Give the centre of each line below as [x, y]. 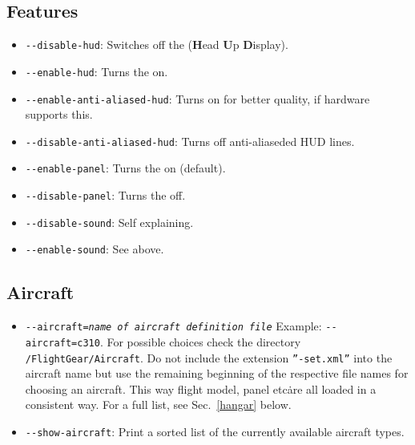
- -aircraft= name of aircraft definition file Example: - [178, 326]
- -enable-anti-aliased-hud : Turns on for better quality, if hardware [197, 98]
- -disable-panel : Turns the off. [105, 195]
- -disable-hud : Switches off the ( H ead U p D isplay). [157, 44]
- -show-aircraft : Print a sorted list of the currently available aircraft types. [215, 431]
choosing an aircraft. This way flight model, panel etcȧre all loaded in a [201, 388]
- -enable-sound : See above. [95, 249]
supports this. [59, 114]
